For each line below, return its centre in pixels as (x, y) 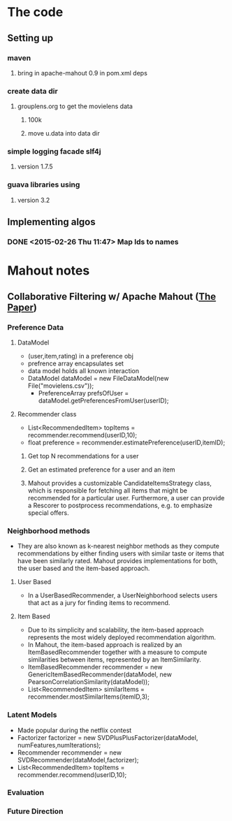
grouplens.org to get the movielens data (75, 106)
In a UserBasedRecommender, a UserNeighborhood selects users (123, 595)
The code (35, 12)
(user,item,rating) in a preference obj (81, 356)
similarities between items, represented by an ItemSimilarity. (114, 660)
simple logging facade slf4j (54, 152)
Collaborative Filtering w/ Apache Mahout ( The (112, 297)
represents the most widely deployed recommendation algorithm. (122, 637)
